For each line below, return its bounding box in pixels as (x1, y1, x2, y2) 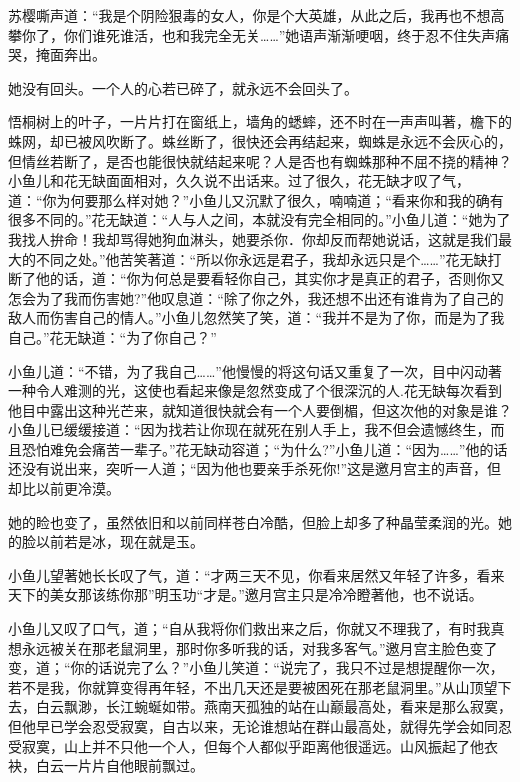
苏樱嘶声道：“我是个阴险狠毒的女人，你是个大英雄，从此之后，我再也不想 (8, 5, 491, 25)
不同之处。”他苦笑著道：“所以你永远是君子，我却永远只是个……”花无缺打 (35, 248, 502, 269)
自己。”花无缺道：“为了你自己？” (8, 326, 217, 347)
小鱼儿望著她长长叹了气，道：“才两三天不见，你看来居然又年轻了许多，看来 (8, 564, 505, 585)
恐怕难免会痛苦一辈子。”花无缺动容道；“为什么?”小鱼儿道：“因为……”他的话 (21, 438, 508, 459)
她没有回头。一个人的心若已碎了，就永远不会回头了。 (8, 77, 358, 98)
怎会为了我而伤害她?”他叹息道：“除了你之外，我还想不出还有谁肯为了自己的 (8, 287, 504, 308)
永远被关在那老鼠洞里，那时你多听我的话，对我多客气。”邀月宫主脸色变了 (21, 637, 498, 658)
